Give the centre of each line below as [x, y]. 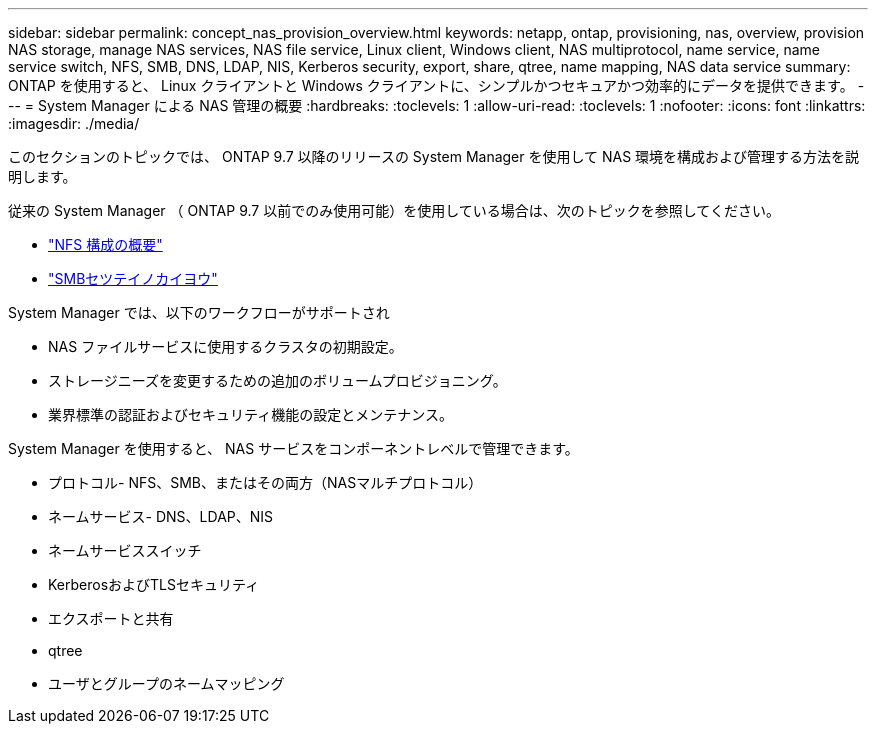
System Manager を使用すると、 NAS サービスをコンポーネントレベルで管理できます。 [293, 448]
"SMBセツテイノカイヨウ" [133, 278]
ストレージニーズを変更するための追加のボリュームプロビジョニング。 [277, 380]
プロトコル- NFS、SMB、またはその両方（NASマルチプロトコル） [265, 482]
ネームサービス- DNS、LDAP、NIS [161, 516]
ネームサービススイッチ [125, 550]
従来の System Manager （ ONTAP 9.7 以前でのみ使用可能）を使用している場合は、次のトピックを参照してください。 [394, 210]
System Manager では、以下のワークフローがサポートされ [199, 312]
